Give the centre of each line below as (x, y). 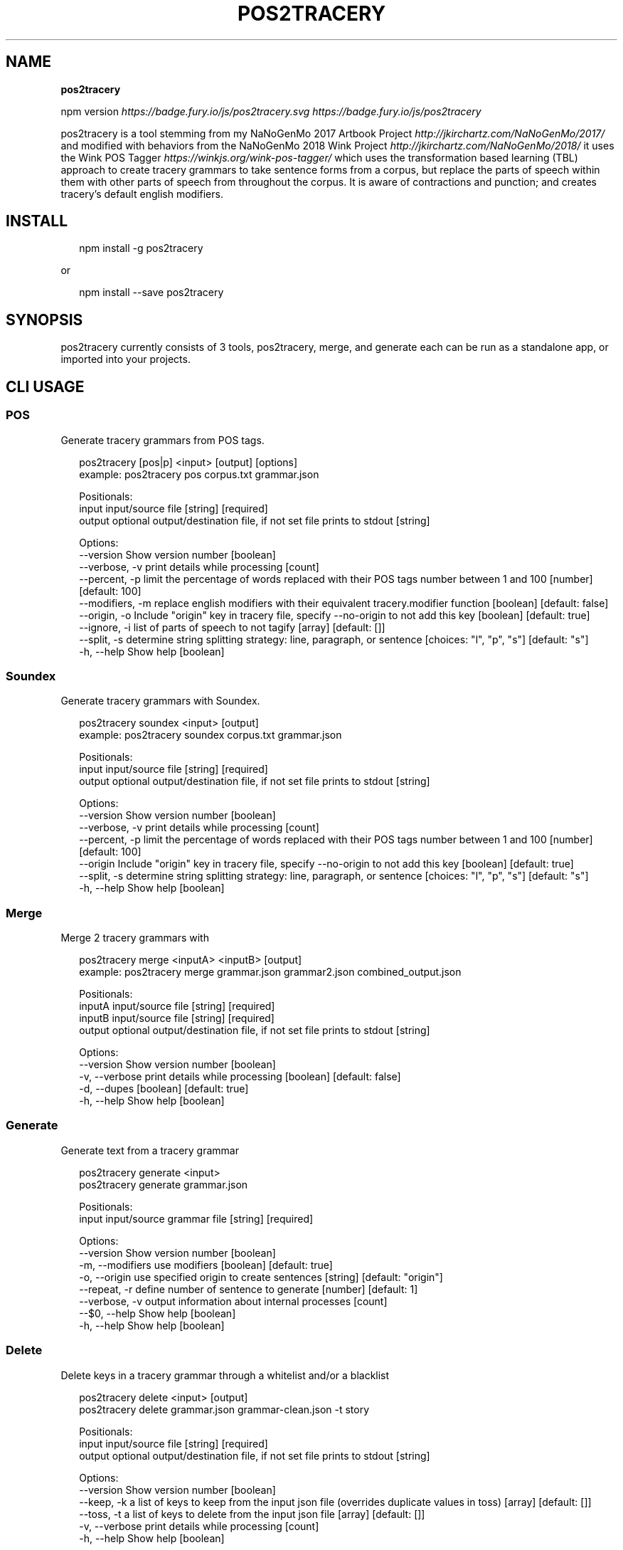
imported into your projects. (126, 359)
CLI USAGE (45, 386)
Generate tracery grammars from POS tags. (163, 440)
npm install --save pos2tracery (151, 292)
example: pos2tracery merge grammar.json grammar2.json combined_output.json (270, 972)
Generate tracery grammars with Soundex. (160, 701)
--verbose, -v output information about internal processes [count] (233, 1301)
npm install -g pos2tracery (141, 248)
